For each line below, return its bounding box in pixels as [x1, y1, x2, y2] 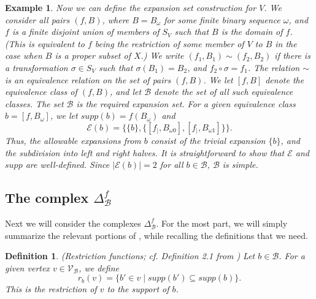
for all [160, 158, 183, 171]
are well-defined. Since [25, 158, 110, 171]
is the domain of [221, 25, 283, 38]
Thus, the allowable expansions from [5, 134, 141, 146]
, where [102, 13, 129, 26]
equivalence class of [5, 85, 77, 98]
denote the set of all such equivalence [154, 85, 293, 98]
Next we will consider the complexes [5, 216, 141, 229]
